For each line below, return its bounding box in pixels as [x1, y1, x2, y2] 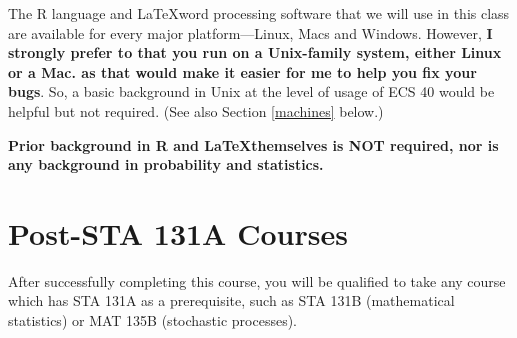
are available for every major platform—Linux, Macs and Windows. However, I [8, 22, 493, 43]
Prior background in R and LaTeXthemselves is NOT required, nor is [8, 134, 499, 155]
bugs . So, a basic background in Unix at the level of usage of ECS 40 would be [8, 81, 495, 102]
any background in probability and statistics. [8, 154, 324, 175]
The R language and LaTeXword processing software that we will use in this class [8, 3, 510, 23]
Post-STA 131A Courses [8, 212, 348, 253]
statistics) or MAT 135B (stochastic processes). [8, 310, 298, 331]
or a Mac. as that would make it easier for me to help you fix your [8, 61, 477, 82]
